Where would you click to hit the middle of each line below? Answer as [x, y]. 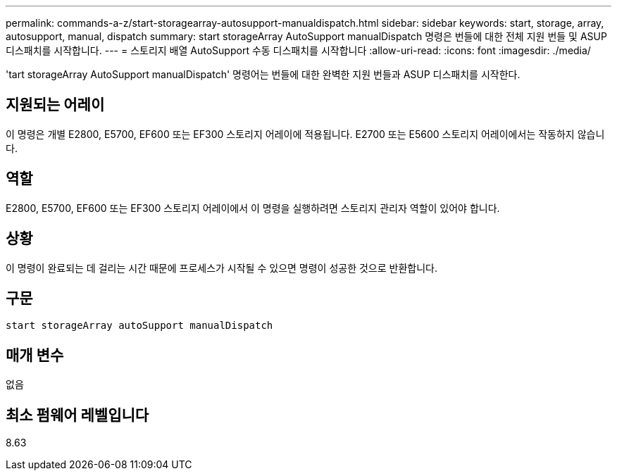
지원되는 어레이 [55, 105]
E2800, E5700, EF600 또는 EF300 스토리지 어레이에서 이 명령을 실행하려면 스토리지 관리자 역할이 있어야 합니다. [253, 208]
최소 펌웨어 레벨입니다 [77, 415]
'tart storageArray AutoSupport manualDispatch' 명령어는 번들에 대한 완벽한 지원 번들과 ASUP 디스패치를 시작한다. [263, 74]
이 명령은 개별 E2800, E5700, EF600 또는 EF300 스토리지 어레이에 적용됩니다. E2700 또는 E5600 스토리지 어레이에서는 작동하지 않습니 [305, 134]
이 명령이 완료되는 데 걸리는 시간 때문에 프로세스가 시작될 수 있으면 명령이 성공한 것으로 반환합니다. [222, 268]
